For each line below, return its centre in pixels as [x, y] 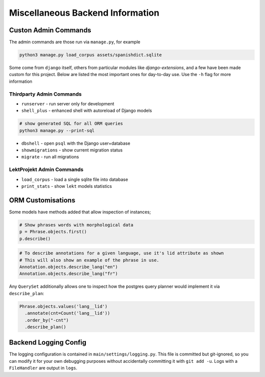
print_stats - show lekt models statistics [67, 186]
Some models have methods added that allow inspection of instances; [80, 212]
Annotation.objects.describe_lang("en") [68, 267]
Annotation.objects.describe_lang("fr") [68, 274]
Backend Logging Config [48, 342]
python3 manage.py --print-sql [57, 130]
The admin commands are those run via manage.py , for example [75, 42]
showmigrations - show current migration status [72, 150]
